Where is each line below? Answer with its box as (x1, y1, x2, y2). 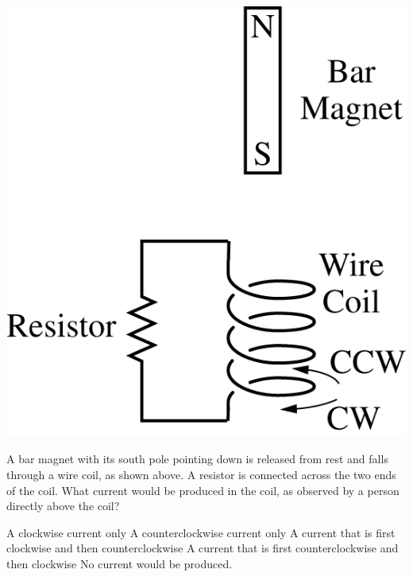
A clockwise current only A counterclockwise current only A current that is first (6, 524, 396, 540)
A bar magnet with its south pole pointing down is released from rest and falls (6, 450, 388, 467)
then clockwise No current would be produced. (6, 556, 233, 571)
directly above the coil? (6, 497, 120, 514)
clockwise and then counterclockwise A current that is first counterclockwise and (6, 540, 399, 556)
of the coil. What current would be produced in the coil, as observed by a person (6, 481, 399, 498)
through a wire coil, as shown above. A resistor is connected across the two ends (6, 466, 396, 483)
